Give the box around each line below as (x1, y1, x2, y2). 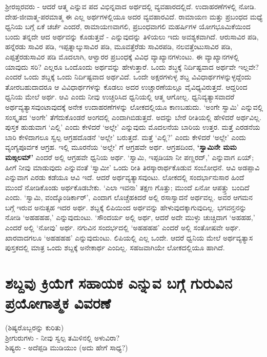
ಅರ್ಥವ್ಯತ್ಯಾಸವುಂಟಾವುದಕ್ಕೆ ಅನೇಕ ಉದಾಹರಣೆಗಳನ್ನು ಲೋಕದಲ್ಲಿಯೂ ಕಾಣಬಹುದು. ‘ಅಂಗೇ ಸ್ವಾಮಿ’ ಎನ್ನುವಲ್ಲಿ (5, 101, 263, 112)
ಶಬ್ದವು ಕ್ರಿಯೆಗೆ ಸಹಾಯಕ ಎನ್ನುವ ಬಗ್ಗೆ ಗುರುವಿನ (5, 272, 232, 293)
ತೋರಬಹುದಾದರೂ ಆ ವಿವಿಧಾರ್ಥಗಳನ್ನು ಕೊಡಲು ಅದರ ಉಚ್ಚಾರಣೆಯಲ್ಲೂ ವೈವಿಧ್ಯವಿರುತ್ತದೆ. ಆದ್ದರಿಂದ (5, 81, 248, 92)
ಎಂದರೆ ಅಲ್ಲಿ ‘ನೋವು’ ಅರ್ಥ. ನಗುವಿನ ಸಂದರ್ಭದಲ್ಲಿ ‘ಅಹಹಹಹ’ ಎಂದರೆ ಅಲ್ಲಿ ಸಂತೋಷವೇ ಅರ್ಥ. (5, 222, 241, 233)
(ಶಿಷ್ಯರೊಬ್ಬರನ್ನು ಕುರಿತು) (5, 322, 64, 333)
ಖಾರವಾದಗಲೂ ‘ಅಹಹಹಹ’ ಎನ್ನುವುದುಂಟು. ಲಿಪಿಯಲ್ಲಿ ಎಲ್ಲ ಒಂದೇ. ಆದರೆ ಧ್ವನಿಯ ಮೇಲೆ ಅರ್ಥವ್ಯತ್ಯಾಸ (5, 232, 253, 243)
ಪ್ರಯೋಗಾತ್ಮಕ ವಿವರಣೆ (5, 292, 111, 313)
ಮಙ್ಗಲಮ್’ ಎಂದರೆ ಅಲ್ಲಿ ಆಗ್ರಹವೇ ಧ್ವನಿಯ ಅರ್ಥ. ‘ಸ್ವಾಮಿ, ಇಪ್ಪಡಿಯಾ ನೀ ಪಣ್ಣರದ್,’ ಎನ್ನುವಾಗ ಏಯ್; (5, 151, 254, 162)
